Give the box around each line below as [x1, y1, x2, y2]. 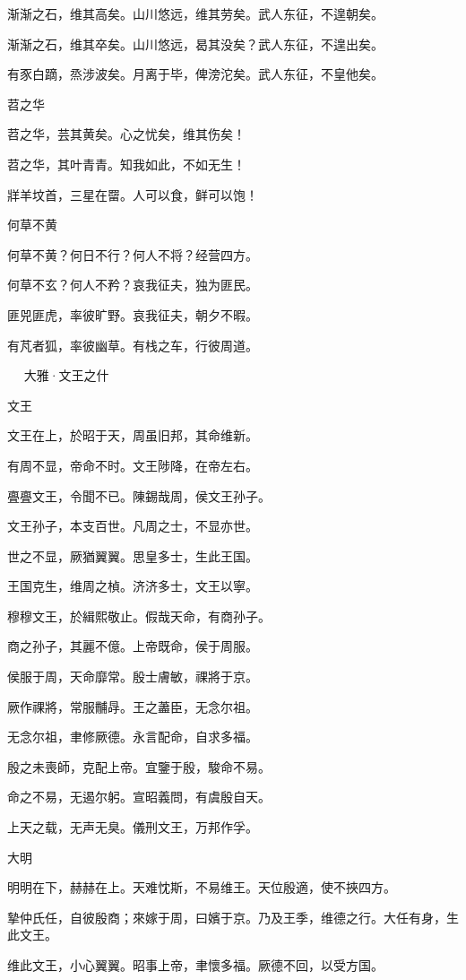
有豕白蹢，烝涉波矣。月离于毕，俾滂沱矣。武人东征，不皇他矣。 [7, 65, 384, 83]
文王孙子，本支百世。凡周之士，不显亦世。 [7, 516, 258, 535]
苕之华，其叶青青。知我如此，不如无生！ [7, 154, 246, 173]
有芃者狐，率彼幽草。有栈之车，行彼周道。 [7, 335, 258, 354]
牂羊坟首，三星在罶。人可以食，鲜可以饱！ [7, 185, 258, 204]
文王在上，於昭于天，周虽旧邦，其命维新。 [7, 426, 258, 445]
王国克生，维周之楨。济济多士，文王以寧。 [7, 577, 258, 595]
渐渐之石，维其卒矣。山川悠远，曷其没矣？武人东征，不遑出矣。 [7, 34, 384, 53]
